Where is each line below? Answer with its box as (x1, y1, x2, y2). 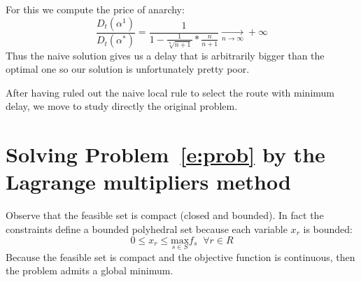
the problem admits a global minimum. (6, 263, 174, 278)
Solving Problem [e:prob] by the (6, 140, 325, 169)
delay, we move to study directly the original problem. (6, 99, 238, 113)
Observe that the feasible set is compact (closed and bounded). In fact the (6, 208, 324, 223)
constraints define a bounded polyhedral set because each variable (6, 221, 288, 236)
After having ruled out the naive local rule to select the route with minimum (6, 85, 335, 99)
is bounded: (303, 221, 353, 236)
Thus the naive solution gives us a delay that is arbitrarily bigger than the (6, 48, 325, 62)
